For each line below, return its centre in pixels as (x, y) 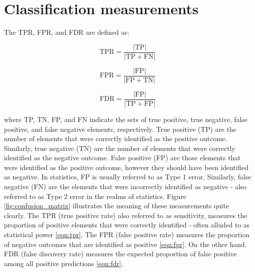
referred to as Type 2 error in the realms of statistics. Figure (95, 196)
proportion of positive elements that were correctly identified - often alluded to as (127, 225)
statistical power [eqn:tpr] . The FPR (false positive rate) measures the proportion (127, 235)
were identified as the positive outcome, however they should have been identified (126, 167)
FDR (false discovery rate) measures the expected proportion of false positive (120, 254)
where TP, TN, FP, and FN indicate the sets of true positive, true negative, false (126, 119)
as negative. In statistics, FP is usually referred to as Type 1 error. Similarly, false (127, 177)
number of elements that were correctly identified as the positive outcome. (116, 138)
